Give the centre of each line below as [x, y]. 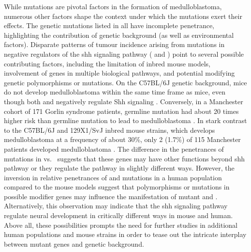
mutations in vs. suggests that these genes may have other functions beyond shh [125, 158]
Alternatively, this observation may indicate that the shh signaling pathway [116, 206]
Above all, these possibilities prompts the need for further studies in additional [121, 225]
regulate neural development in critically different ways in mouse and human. [118, 215]
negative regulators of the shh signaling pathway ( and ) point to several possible [124, 54]
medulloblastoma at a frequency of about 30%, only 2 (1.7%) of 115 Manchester [122, 139]
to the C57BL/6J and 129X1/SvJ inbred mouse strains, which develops [110, 130]
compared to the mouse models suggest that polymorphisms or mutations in [117, 187]
